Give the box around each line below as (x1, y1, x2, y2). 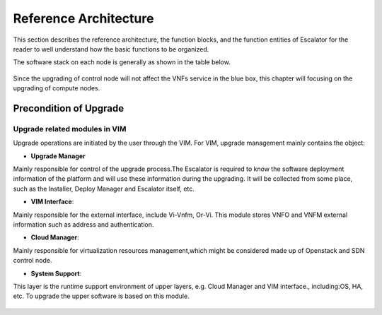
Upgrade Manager (30, 152, 86, 160)
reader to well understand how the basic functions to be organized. (13, 44, 209, 53)
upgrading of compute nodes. (13, 84, 100, 93)
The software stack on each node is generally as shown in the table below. (13, 58, 231, 66)
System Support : (30, 269, 82, 278)
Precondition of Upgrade (13, 102, 124, 114)
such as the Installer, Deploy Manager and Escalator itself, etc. (13, 184, 195, 193)
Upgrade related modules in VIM (13, 124, 127, 133)
